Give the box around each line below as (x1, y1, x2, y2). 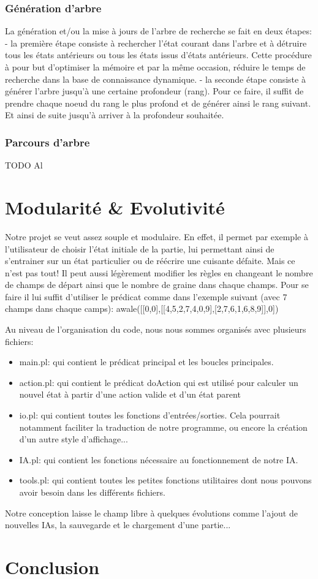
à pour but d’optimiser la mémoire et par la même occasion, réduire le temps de (5, 61, 306, 73)
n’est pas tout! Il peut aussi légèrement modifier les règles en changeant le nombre (5, 266, 313, 279)
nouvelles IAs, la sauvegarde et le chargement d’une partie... (5, 518, 231, 531)
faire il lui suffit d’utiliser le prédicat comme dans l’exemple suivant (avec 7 (5, 290, 287, 303)
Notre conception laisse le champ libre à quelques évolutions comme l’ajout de (5, 506, 298, 519)
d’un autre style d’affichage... (19, 433, 128, 445)
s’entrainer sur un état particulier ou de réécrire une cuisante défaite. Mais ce (5, 254, 295, 267)
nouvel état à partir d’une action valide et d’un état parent (19, 388, 241, 401)
